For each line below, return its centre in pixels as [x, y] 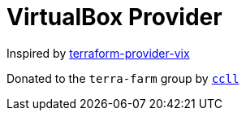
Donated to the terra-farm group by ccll [123, 78]
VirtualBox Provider [114, 17]
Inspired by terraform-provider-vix [98, 53]
